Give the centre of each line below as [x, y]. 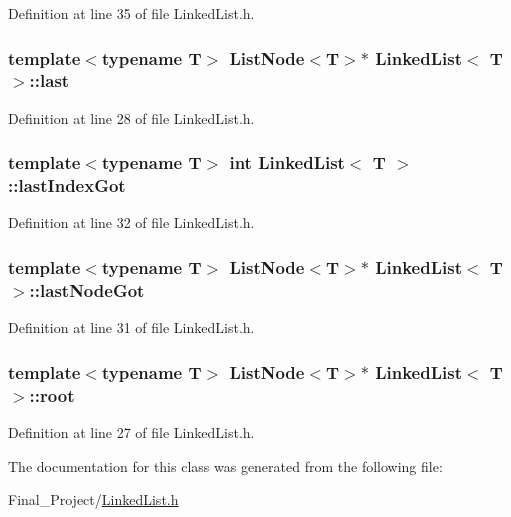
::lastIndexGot [67, 185]
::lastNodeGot [87, 289]
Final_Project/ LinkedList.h [93, 499]
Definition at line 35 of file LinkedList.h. [131, 13]
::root [52, 394]
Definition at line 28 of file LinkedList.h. [131, 117]
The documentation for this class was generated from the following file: [225, 465]
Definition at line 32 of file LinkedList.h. [131, 222]
